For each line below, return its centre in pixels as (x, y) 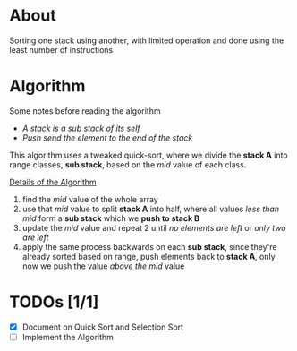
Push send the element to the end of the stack (107, 137)
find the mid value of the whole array (90, 199)
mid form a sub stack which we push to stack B (110, 218)
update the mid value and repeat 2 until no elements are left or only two (154, 227)
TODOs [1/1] (54, 302)
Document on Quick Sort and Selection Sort (103, 327)
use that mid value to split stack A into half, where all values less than (151, 209)
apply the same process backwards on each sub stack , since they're (149, 246)
